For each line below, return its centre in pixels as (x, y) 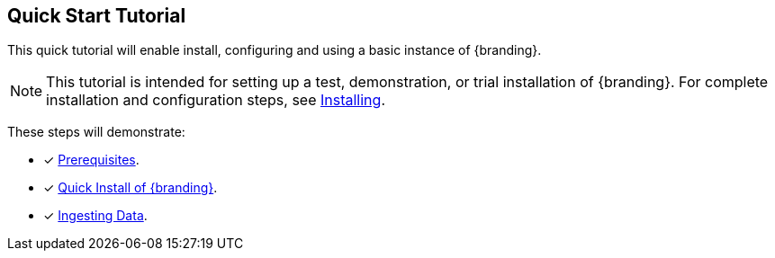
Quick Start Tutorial (97, 16)
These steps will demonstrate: (96, 132)
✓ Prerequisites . (91, 160)
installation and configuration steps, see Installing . (216, 100)
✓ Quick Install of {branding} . (131, 188)
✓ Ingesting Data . (95, 216)
